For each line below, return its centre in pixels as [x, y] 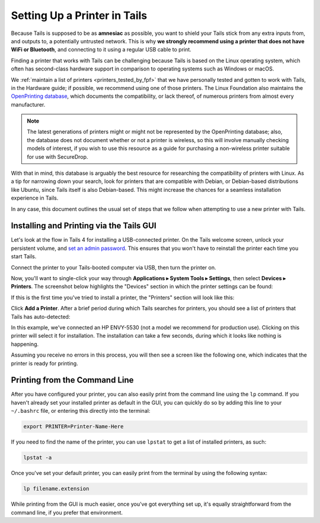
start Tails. [24, 256]
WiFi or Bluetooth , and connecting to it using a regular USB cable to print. [101, 50]
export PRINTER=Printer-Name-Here [73, 427]
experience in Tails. [35, 198]
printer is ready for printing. [44, 363]
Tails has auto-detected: [41, 316]
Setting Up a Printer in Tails [79, 15]
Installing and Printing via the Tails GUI [84, 226]
